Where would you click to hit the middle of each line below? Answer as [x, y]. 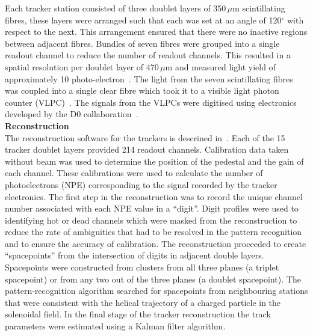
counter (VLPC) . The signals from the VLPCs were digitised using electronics [151, 102]
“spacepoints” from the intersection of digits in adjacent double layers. [135, 255]
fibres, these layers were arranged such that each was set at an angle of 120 [143, 20]
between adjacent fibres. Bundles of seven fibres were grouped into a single [142, 43]
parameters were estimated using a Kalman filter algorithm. [115, 326]
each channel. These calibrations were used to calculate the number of [134, 173]
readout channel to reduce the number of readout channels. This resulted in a [148, 55]
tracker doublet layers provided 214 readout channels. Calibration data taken [147, 149]
